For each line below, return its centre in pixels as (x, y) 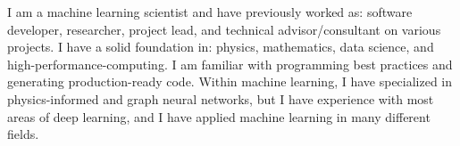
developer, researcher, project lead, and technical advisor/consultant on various (224, 29)
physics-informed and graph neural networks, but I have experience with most (221, 98)
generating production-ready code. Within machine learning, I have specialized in (230, 81)
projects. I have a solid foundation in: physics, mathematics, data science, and (221, 47)
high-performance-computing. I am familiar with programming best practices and (230, 64)
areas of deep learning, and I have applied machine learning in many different (219, 116)
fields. (23, 134)
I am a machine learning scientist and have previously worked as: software (210, 12)
